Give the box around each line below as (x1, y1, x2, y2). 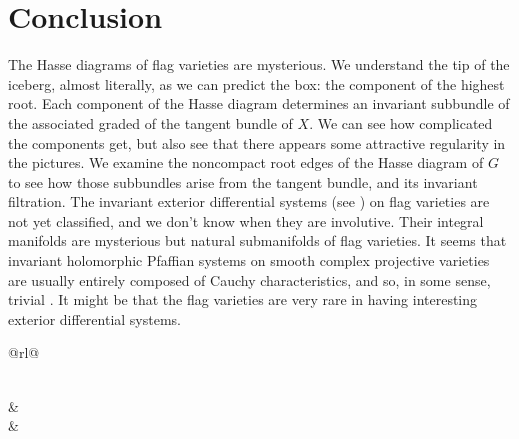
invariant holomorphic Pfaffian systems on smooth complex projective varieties (8, 250, 490, 271)
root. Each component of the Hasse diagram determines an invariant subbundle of (8, 93, 510, 114)
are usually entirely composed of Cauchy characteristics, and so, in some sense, (8, 269, 491, 290)
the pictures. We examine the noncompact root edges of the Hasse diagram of (8, 152, 484, 173)
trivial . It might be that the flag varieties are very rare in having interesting (8, 289, 478, 310)
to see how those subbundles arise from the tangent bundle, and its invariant (8, 171, 478, 192)
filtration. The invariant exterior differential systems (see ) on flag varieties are (8, 191, 490, 212)
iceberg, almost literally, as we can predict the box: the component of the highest (8, 73, 505, 94)
